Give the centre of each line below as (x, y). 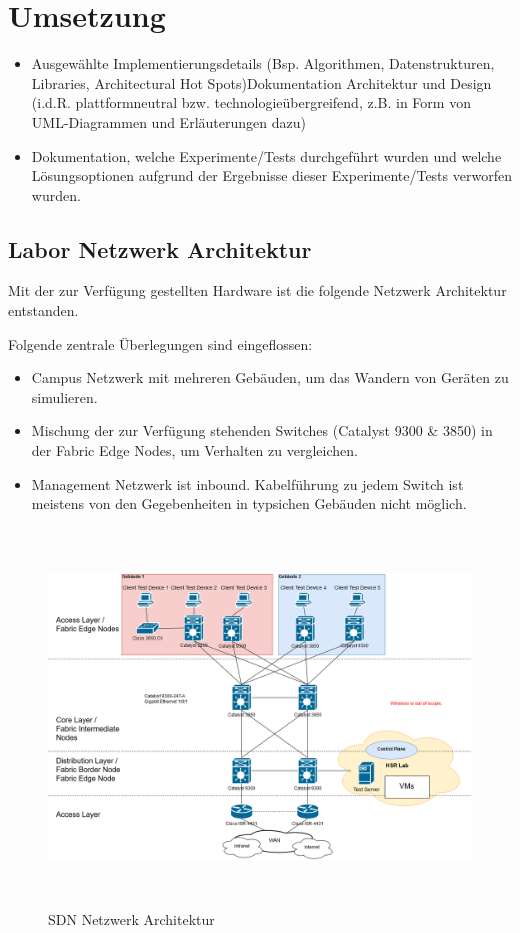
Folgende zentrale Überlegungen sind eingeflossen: (160, 343)
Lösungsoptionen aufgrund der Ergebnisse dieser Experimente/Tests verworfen (271, 175)
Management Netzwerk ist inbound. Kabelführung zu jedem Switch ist (247, 483)
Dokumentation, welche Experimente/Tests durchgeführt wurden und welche (266, 155)
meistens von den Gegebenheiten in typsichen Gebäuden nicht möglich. (249, 503)
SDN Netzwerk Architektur (131, 919)
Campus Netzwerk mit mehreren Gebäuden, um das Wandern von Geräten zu (270, 377)
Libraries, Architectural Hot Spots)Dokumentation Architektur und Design (261, 82)
